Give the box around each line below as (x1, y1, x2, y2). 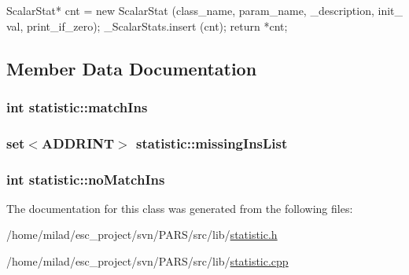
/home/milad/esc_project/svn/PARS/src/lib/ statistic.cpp (6, 253, 289, 269)
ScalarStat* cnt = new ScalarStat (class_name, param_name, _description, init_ (6, 2, 403, 18)
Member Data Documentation (6, 56, 257, 80)
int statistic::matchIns (6, 97, 148, 116)
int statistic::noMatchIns (6, 169, 165, 189)
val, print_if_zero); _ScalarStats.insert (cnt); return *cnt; (6, 17, 288, 34)
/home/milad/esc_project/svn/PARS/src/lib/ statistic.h (6, 226, 278, 243)
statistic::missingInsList (136, 133, 288, 152)
